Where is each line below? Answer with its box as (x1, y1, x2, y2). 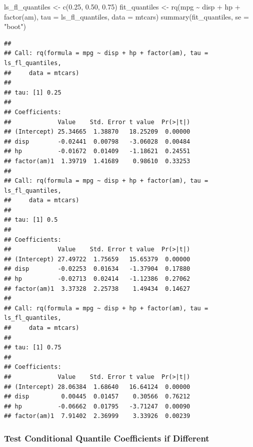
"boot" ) (4, 21, 26, 32)
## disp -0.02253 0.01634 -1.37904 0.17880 (4, 265, 190, 273)
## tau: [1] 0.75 (4, 344, 61, 351)
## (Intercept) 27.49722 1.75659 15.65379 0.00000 (4, 255, 190, 263)
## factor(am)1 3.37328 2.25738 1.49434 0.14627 (4, 285, 190, 292)
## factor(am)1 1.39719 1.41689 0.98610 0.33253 (4, 157, 190, 165)
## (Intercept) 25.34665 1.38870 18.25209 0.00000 (4, 128, 190, 136)
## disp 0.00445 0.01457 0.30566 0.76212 (4, 393, 190, 400)
